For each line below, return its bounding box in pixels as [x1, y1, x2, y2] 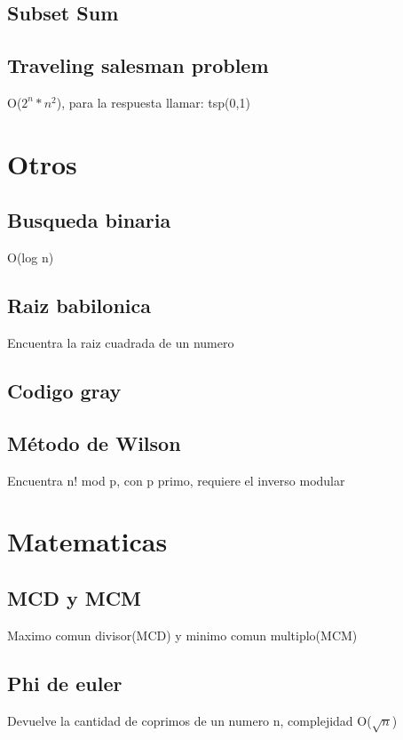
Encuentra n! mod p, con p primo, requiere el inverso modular [7, 471, 345, 489]
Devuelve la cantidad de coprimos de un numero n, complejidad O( [7, 711, 372, 729]
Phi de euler [7, 669, 122, 696]
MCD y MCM [7, 583, 142, 611]
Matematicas [7, 523, 168, 559]
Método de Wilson [7, 429, 181, 456]
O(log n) [7, 248, 54, 267]
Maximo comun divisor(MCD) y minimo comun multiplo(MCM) [7, 625, 358, 644]
